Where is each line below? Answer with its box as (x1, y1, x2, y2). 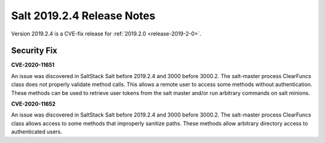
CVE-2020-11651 (11, 61, 55, 68)
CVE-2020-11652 (11, 100, 56, 108)
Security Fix (11, 46, 57, 56)
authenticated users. (11, 128, 63, 135)
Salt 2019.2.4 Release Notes (11, 9, 156, 22)
